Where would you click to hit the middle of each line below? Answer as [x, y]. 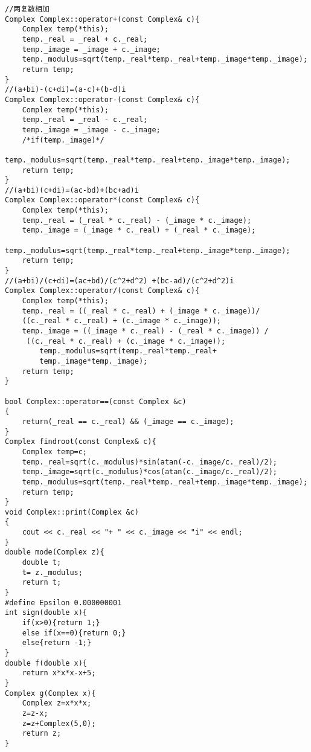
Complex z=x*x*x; [57, 703]
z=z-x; [35, 713]
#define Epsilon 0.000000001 [63, 603]
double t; [42, 563]
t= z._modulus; [52, 572]
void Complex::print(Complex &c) [72, 512]
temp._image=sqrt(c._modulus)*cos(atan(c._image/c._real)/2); [150, 472]
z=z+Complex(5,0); [59, 723]
